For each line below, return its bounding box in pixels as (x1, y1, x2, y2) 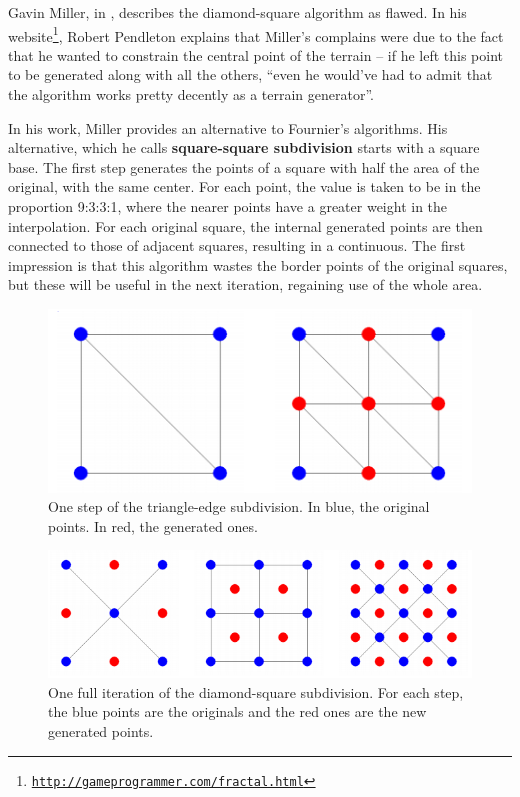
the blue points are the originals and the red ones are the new (48, 701, 427, 722)
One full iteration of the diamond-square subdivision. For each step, (48, 681, 464, 702)
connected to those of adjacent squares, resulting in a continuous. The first (8, 235, 466, 256)
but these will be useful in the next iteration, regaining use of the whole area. (8, 274, 483, 295)
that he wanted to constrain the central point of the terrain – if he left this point (8, 44, 503, 65)
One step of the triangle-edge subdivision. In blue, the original (48, 496, 430, 517)
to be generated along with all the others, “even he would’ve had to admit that (8, 64, 493, 85)
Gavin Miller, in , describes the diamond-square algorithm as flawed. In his (8, 2, 467, 22)
